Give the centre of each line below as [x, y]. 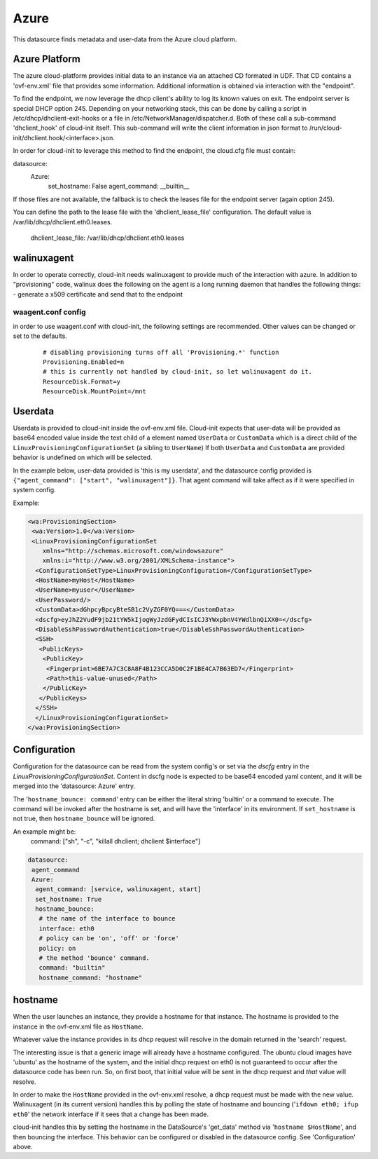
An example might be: [44, 832]
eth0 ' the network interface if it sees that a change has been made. [111, 1114]
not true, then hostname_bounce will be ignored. [84, 819]
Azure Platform [47, 59]
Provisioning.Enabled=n [84, 362]
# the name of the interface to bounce [107, 919]
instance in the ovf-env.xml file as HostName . [78, 1026]
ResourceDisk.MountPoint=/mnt [95, 392]
